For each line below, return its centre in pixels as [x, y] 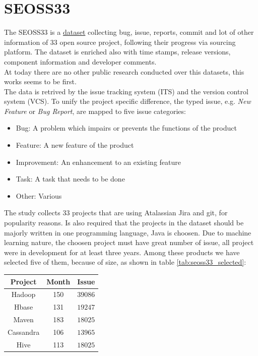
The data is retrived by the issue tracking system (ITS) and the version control [126, 91]
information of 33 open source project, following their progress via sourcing [120, 42]
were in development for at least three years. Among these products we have [122, 252]
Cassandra [24, 332]
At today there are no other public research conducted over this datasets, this [124, 71]
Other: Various [39, 195]
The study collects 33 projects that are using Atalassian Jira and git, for [116, 213]
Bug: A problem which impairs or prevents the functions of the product [126, 128]
